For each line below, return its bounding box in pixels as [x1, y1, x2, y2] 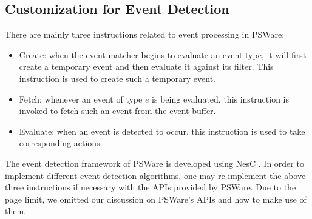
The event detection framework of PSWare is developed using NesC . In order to [5, 157, 304, 169]
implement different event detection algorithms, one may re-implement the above [5, 169, 306, 181]
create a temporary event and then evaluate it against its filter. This [19, 60, 274, 73]
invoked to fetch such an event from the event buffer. [19, 104, 216, 117]
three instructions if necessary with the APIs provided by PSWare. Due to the [5, 181, 296, 194]
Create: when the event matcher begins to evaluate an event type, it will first [19, 48, 307, 61]
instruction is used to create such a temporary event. [19, 72, 216, 84]
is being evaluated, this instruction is [152, 92, 290, 105]
